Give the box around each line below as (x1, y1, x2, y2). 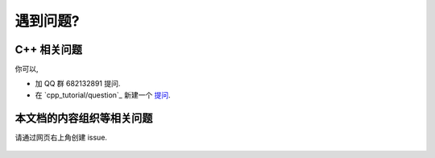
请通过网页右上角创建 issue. (14, 132, 108, 142)
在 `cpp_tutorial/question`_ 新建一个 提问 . (35, 89, 171, 100)
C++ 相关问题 (14, 43, 83, 56)
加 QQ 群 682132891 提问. (35, 79, 121, 89)
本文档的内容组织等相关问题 (14, 111, 153, 125)
